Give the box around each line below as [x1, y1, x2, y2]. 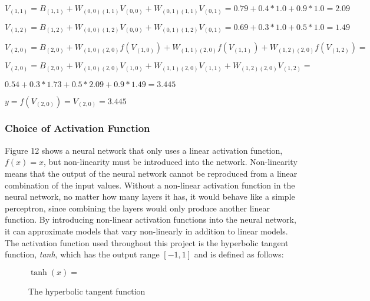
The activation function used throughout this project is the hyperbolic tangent [5, 236, 289, 249]
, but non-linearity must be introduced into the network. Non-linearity [44, 156, 298, 168]
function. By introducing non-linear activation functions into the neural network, [5, 213, 296, 226]
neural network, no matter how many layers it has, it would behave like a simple [5, 190, 295, 203]
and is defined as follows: [194, 248, 284, 260]
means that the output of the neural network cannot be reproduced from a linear [5, 167, 298, 179]
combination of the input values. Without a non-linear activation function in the [5, 178, 295, 191]
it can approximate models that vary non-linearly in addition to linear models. [5, 224, 288, 237]
